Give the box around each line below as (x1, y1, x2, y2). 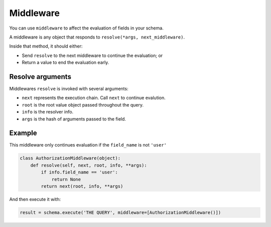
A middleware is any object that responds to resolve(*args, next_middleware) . (9, 34, 185, 40)
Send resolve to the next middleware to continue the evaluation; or (22, 52, 163, 58)
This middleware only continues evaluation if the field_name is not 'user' (9, 142, 167, 148)
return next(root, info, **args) (41, 183, 123, 189)
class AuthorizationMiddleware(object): (20, 155, 120, 161)
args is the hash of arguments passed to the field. (22, 115, 126, 122)
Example (9, 129, 37, 137)
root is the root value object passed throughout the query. (22, 101, 144, 107)
